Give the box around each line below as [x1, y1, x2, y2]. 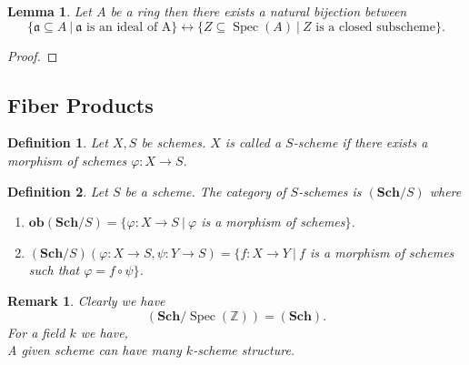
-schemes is [298, 181, 362, 200]
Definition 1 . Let [7, 133, 108, 152]
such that [28, 260, 80, 279]
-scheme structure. [193, 340, 295, 360]
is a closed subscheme [315, 20, 435, 34]
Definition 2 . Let [7, 181, 108, 200]
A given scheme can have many [7, 340, 182, 360]
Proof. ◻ [7, 46, 58, 65]
